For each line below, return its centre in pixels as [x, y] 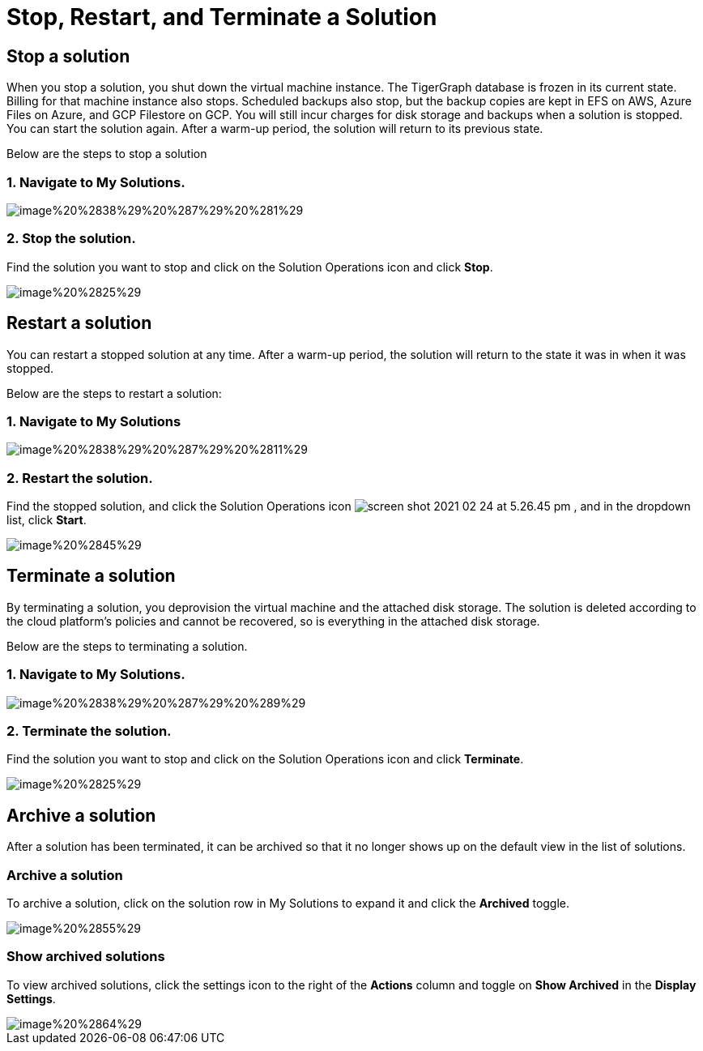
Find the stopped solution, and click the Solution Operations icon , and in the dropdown [349, 506]
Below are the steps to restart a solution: [114, 393]
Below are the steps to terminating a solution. [127, 646]
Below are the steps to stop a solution [107, 154]
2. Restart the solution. [80, 478]
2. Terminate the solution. [89, 731]
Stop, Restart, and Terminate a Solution [222, 17]
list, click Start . [47, 520]
